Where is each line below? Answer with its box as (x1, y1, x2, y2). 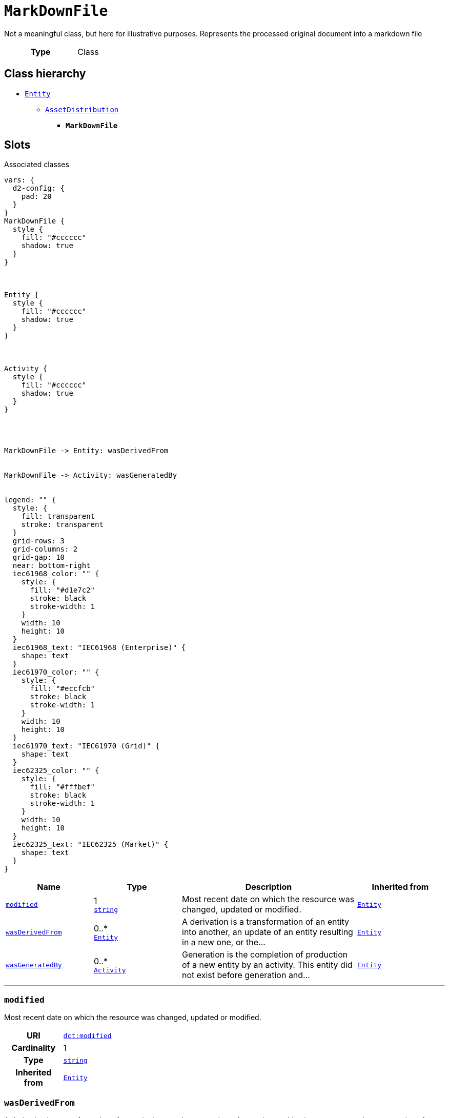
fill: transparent (21, 512, 95, 521)
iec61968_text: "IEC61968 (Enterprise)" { (12, 643, 186, 652)
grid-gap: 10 (12, 553, 65, 562)
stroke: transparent (21, 520, 104, 529)
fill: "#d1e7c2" (30, 586, 95, 595)
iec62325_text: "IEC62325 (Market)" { (12, 840, 169, 849)
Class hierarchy (4, 67, 86, 80)
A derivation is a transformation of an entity (182, 917, 350, 927)
